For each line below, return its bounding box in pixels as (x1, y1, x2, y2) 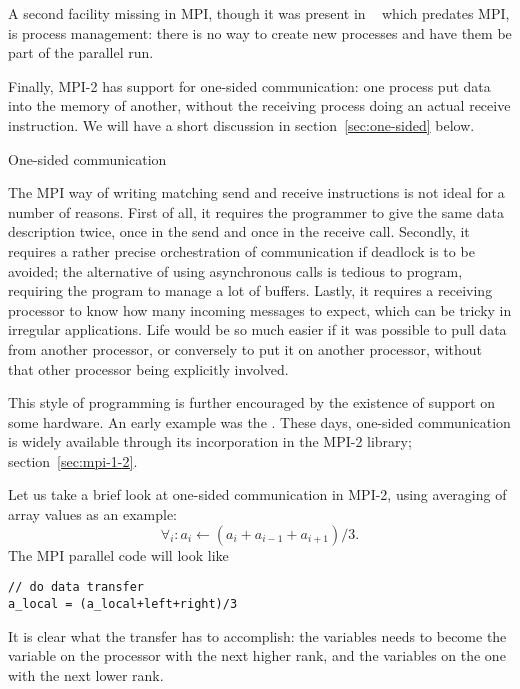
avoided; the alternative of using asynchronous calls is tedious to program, (8, 260, 463, 281)
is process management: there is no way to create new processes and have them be (8, 22, 512, 43)
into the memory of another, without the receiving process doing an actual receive (8, 95, 511, 116)
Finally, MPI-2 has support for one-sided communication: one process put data (8, 75, 491, 96)
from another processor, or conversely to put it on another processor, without (8, 338, 483, 359)
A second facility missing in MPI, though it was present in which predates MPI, (8, 3, 510, 23)
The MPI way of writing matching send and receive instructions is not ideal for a (8, 182, 505, 203)
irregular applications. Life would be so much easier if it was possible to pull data (8, 319, 507, 340)
